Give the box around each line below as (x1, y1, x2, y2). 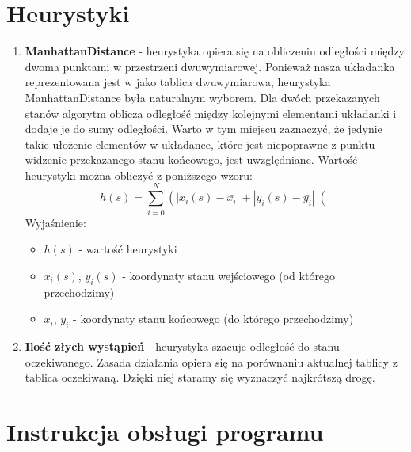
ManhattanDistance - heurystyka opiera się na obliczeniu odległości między (25, 43, 405, 59)
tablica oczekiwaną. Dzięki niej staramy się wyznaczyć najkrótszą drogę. (25, 369, 375, 386)
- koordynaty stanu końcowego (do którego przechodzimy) (73, 310, 354, 327)
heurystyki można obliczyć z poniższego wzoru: (25, 166, 253, 183)
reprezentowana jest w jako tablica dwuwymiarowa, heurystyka (25, 74, 331, 90)
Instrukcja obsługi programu (6, 415, 324, 447)
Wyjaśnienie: (25, 214, 86, 230)
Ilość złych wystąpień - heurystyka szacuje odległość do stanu (25, 337, 340, 354)
